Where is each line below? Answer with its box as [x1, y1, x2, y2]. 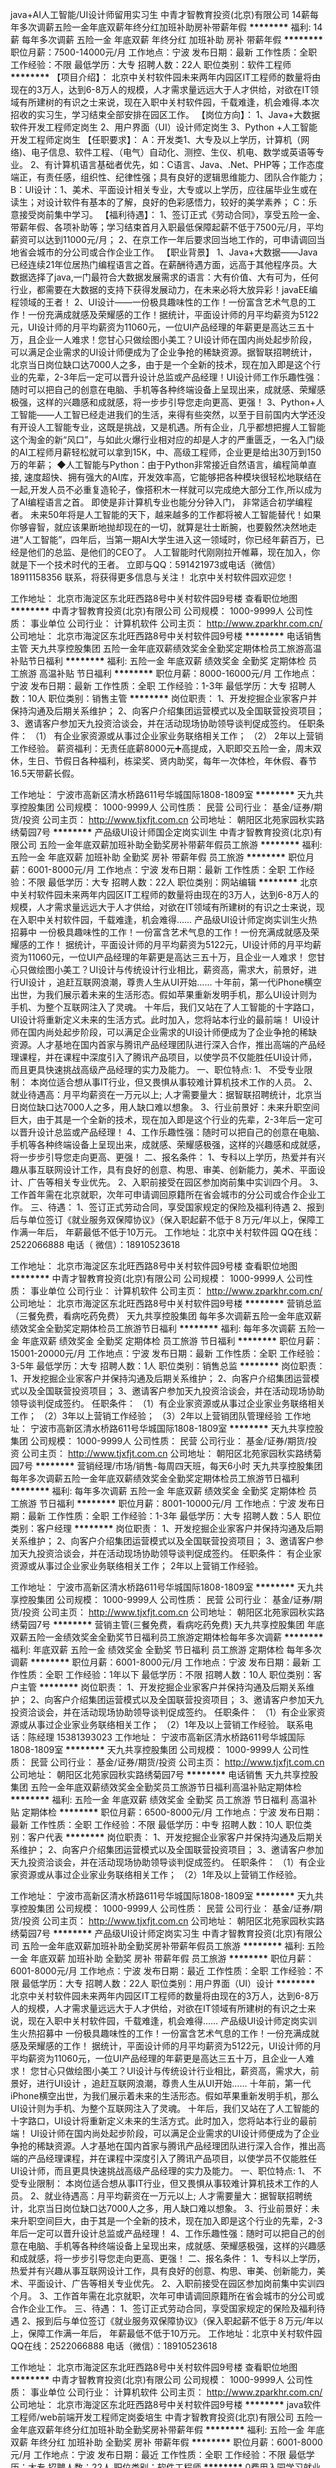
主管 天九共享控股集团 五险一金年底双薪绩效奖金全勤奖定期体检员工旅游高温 [10, 643, 322, 654]
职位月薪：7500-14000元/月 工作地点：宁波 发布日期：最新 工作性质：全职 [10, 46, 318, 58]
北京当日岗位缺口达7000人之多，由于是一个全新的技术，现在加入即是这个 [10, 359, 313, 370]
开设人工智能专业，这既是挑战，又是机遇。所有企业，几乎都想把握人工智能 [18, 421, 326, 433]
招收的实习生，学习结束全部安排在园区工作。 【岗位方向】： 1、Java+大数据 [10, 109, 321, 120]
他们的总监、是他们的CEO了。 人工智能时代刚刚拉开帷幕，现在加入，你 [27, 546, 321, 558]
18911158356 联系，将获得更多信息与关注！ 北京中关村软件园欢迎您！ [10, 571, 295, 583]
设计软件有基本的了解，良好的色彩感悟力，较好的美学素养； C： [44, 196, 309, 208]
